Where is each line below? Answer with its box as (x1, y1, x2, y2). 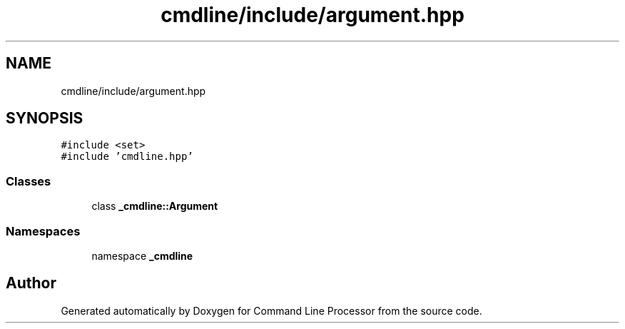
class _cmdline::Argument (91, 200, 218, 213)
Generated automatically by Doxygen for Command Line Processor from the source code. (61, 304, 482, 317)
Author (6, 274, 56, 293)
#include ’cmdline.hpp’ (61, 151, 193, 163)
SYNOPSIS (6, 109, 83, 128)
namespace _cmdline (91, 249, 193, 262)
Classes (6, 173, 51, 188)
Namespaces (6, 223, 81, 238)
